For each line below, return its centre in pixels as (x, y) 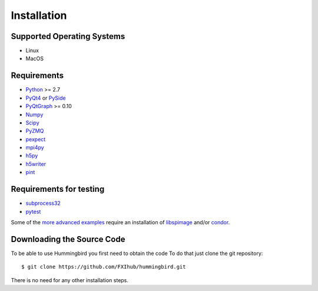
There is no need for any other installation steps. (70, 280)
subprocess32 (43, 203)
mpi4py (35, 148)
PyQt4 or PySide (46, 98)
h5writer (36, 164)
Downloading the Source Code (68, 239)
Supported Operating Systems (68, 36)
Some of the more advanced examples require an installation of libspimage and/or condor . (120, 222)
